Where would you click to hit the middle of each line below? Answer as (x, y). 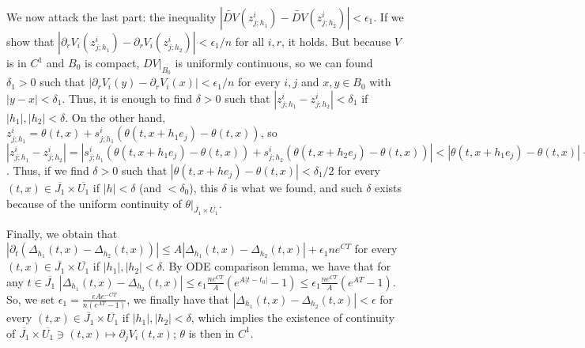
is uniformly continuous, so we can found (274, 62)
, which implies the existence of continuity (293, 318)
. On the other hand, (115, 117)
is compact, (112, 62)
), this (204, 187)
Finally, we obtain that (62, 233)
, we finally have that (178, 299)
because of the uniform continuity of (94, 203)
